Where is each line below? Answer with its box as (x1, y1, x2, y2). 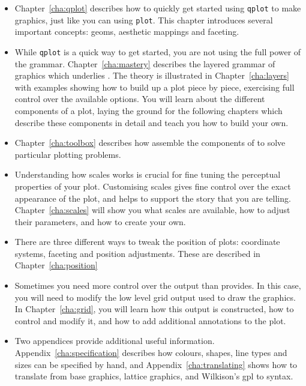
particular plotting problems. (14, 148, 121, 160)
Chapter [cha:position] (14, 259, 98, 271)
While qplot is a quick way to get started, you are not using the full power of (14, 45, 301, 58)
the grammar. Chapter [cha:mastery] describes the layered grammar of (14, 57, 275, 70)
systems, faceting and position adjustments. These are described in (14, 247, 260, 259)
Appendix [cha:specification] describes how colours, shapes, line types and (14, 346, 287, 359)
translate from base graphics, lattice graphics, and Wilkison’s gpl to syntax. (14, 370, 293, 382)
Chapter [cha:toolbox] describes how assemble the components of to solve (14, 136, 286, 149)
